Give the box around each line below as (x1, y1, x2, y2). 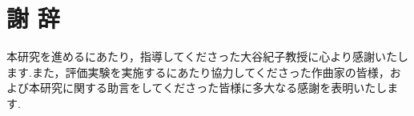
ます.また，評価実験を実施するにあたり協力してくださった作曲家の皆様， (6, 63, 390, 80)
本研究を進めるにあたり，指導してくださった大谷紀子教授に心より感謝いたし (6, 48, 408, 65)
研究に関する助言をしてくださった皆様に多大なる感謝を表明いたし (39, 79, 388, 96)
